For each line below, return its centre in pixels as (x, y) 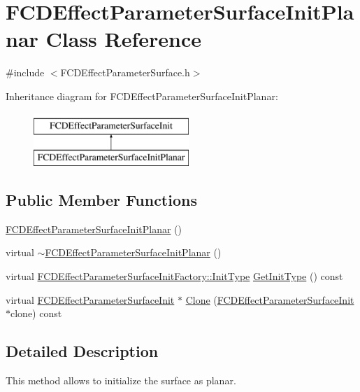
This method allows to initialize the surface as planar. (121, 380)
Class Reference (124, 39)
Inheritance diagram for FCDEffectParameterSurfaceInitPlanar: (142, 96)
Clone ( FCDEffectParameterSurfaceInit (270, 299)
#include (25, 72)
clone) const (36, 313)
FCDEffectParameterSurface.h (125, 72)
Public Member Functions (101, 200)
